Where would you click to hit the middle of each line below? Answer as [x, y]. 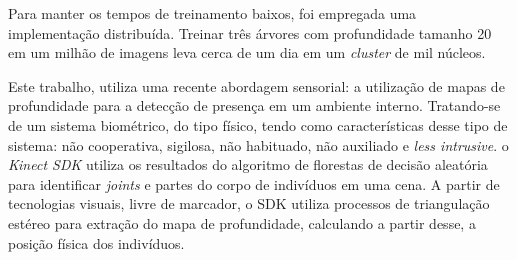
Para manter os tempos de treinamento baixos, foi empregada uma [212, 13]
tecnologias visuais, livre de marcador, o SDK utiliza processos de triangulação [249, 203]
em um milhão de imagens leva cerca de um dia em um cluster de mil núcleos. [247, 52]
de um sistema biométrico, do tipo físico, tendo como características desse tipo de [258, 124]
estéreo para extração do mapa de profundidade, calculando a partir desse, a [242, 222]
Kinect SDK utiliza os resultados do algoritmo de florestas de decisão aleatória [248, 164]
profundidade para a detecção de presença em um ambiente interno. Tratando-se [254, 105]
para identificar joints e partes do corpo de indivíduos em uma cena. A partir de [254, 183]
